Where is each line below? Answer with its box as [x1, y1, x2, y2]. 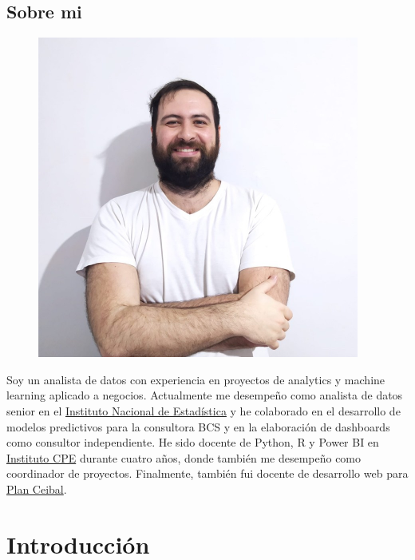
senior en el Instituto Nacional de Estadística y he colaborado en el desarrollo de [6, 402, 401, 419]
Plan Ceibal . [6, 480, 67, 497]
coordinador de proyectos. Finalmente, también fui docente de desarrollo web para [6, 465, 409, 482]
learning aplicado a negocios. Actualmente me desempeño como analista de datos [6, 387, 403, 403]
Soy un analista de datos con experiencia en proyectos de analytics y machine [6, 371, 385, 387]
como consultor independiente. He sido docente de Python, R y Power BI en [6, 434, 379, 451]
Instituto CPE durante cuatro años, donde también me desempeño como [6, 449, 362, 466]
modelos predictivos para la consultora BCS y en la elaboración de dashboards [6, 418, 390, 435]
